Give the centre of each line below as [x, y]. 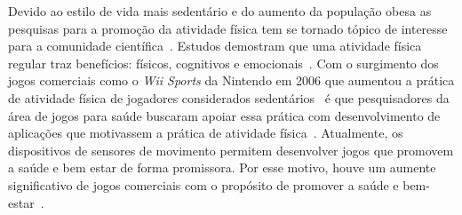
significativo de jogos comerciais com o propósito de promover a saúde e [203, 184]
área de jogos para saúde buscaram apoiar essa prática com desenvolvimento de [224, 115]
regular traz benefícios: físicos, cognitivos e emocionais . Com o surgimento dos [223, 63]
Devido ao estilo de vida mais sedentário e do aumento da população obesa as [220, 11]
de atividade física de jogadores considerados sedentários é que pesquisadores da [229, 97]
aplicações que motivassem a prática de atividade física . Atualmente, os [206, 133]
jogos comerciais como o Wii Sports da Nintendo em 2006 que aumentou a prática [231, 80]
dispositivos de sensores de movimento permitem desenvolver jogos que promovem [231, 150]
